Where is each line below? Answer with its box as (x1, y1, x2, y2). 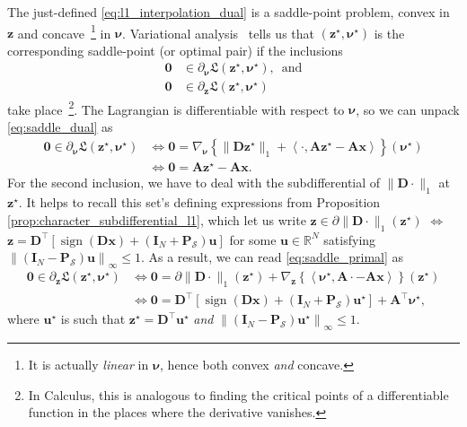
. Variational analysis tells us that (122, 23, 314, 42)
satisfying (323, 230, 376, 248)
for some (229, 230, 277, 248)
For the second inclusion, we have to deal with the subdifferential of (7, 173, 381, 192)
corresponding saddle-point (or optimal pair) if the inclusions (7, 40, 343, 59)
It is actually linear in (28, 355, 149, 374)
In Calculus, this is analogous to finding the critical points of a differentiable (28, 385, 449, 404)
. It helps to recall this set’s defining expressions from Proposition (18, 193, 381, 212)
